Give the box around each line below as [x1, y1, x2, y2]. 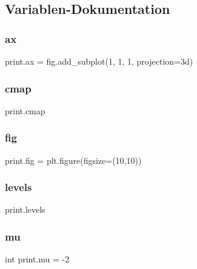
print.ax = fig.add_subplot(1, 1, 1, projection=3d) [5, 55, 193, 67]
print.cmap [5, 104, 45, 117]
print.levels [5, 203, 45, 216]
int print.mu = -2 [5, 253, 70, 265]
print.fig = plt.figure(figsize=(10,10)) [5, 154, 142, 166]
